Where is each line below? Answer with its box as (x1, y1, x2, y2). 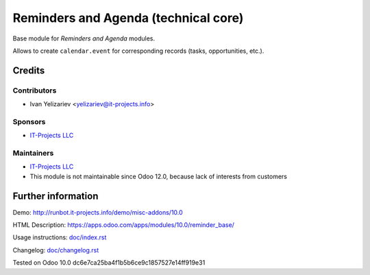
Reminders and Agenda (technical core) (12, 10, 244, 25)
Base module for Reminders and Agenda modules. (12, 34, 156, 43)
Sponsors (12, 117, 46, 126)
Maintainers (12, 148, 54, 158)
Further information (12, 190, 99, 202)
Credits (12, 64, 45, 76)
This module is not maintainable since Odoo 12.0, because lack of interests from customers (29, 172, 288, 180)
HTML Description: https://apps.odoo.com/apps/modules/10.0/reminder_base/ (12, 221, 234, 229)
